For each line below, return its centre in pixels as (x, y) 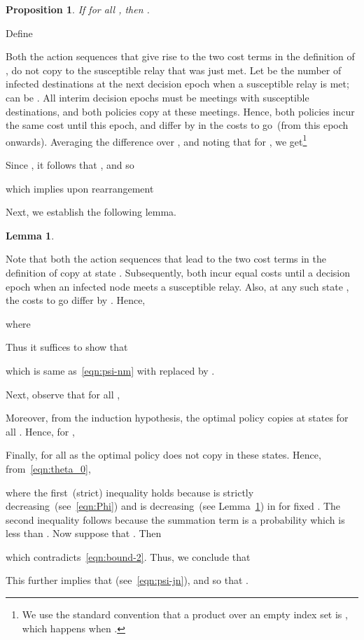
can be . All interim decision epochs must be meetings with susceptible (157, 97)
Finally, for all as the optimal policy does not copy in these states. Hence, (163, 455)
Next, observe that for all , (63, 394)
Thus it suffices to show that (67, 347)
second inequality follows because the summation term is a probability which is (175, 519)
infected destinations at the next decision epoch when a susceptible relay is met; (177, 84)
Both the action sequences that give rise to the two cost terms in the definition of (180, 56)
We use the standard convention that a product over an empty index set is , (185, 614)
